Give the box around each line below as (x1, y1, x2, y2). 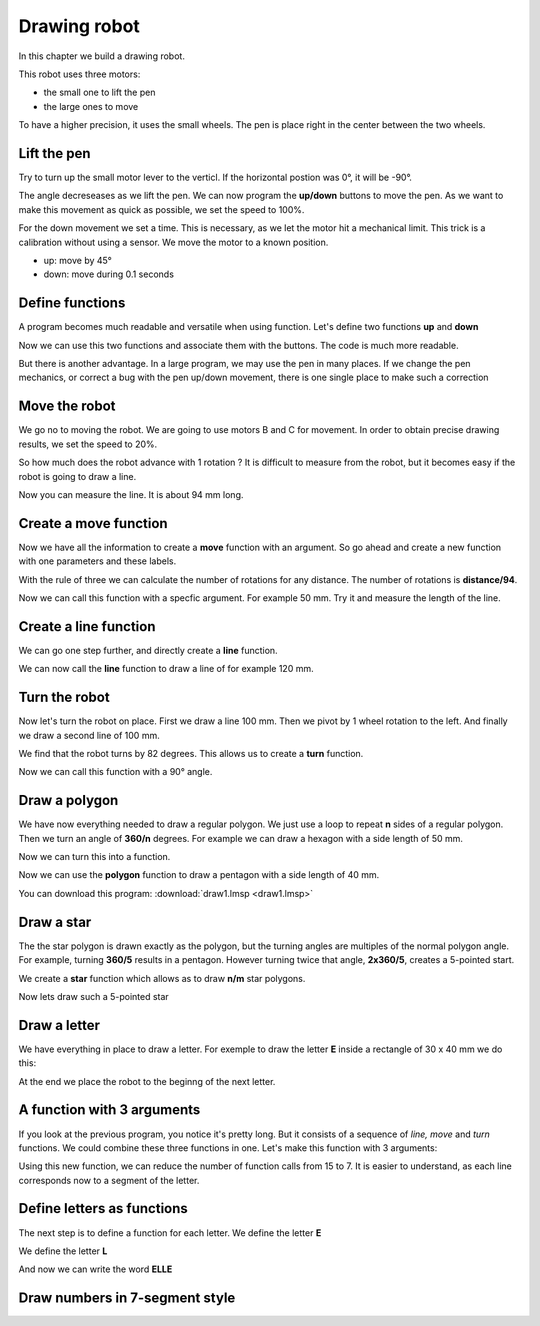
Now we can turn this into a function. (18, 851, 171, 863)
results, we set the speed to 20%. (18, 438, 158, 450)
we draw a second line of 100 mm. (18, 729, 160, 741)
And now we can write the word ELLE (18, 1263, 173, 1275)
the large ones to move (43, 100, 139, 112)
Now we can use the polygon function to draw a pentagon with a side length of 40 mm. (18, 869, 380, 881)
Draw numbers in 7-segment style (18, 1290, 236, 1307)
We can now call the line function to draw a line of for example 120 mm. (18, 663, 314, 675)
